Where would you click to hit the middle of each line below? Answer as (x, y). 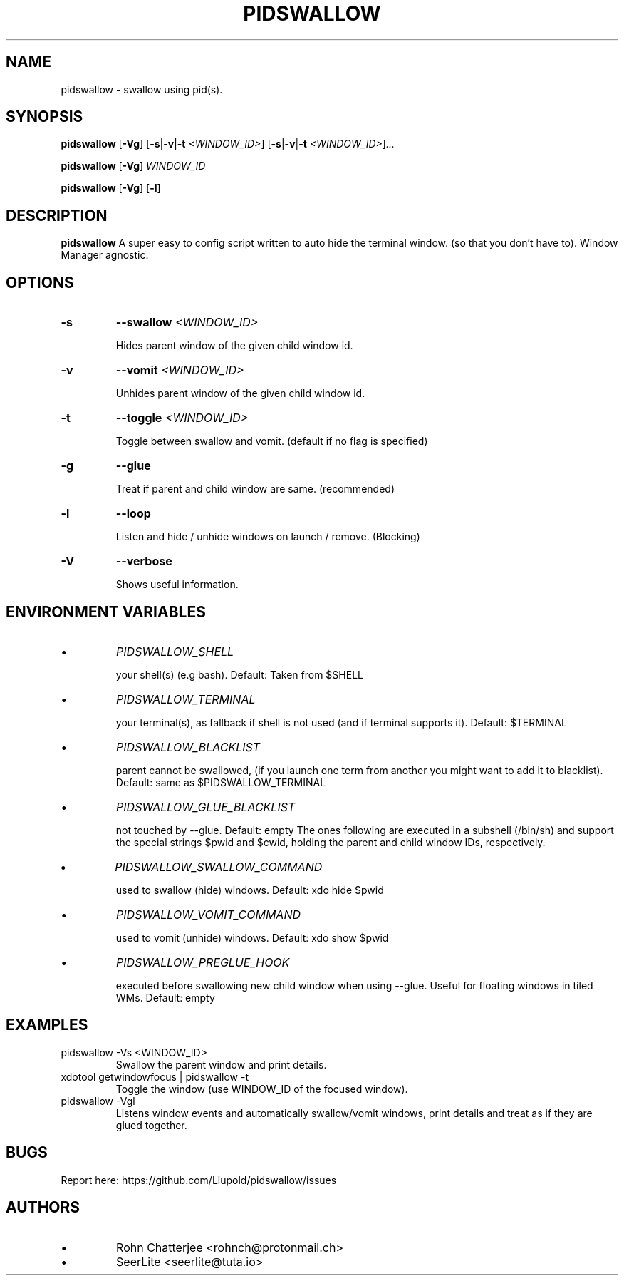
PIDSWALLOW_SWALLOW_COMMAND (219, 866)
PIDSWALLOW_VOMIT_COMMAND (208, 914)
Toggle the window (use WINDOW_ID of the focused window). (262, 1089)
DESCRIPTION (57, 215)
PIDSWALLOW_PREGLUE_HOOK (203, 962)
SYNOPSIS (45, 117)
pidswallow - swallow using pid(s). (142, 89)
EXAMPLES (47, 1025)
